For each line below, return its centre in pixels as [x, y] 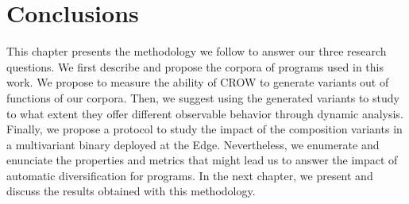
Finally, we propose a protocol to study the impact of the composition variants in [204, 129]
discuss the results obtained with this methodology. [131, 191]
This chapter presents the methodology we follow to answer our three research [197, 51]
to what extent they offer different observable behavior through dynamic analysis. [205, 113]
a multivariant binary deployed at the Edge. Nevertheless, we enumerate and [193, 144]
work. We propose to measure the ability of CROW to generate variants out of [198, 82]
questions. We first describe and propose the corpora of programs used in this [195, 66]
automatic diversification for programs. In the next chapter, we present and [190, 175]
